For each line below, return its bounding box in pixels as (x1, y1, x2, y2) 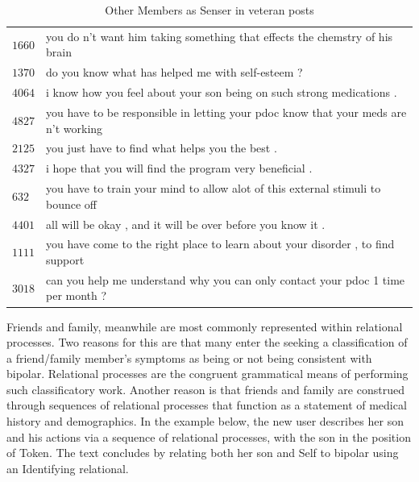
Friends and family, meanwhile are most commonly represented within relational (6, 318, 403, 334)
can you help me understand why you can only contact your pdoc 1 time (46, 271, 405, 288)
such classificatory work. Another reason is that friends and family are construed (6, 380, 404, 397)
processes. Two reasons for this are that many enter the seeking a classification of (6, 334, 408, 351)
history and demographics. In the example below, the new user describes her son (6, 413, 404, 430)
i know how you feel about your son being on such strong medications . (46, 84, 397, 101)
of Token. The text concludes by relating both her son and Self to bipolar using (6, 444, 399, 461)
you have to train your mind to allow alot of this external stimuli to (46, 180, 381, 197)
